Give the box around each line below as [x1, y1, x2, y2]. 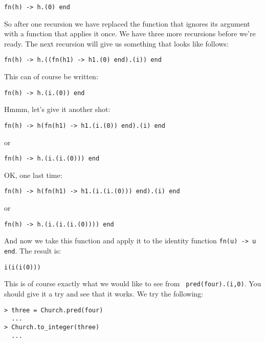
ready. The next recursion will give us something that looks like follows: [4, 38, 229, 49]
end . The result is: [4, 245, 61, 256]
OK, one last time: [4, 169, 62, 180]
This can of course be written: [4, 71, 98, 82]
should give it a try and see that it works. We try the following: [4, 288, 204, 299]
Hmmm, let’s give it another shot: [4, 104, 111, 115]
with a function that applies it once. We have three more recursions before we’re [4, 28, 256, 39]
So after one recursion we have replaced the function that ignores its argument [4, 18, 250, 29]
